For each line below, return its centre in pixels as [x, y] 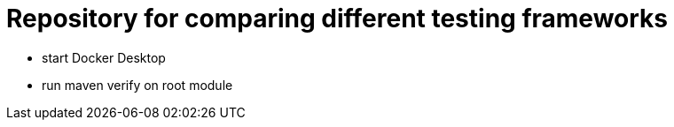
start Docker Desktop [104, 57]
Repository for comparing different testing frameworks [337, 19]
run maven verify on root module [137, 85]
